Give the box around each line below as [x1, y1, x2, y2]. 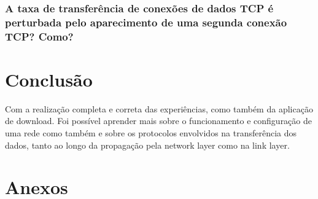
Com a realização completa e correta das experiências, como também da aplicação [5, 102, 313, 115]
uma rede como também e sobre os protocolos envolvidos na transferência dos [5, 127, 297, 139]
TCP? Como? [5, 28, 74, 44]
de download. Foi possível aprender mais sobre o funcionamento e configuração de [5, 114, 312, 127]
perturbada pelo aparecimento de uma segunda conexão [5, 14, 287, 29]
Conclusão [5, 66, 93, 92]
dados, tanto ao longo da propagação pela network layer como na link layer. [5, 138, 290, 151]
